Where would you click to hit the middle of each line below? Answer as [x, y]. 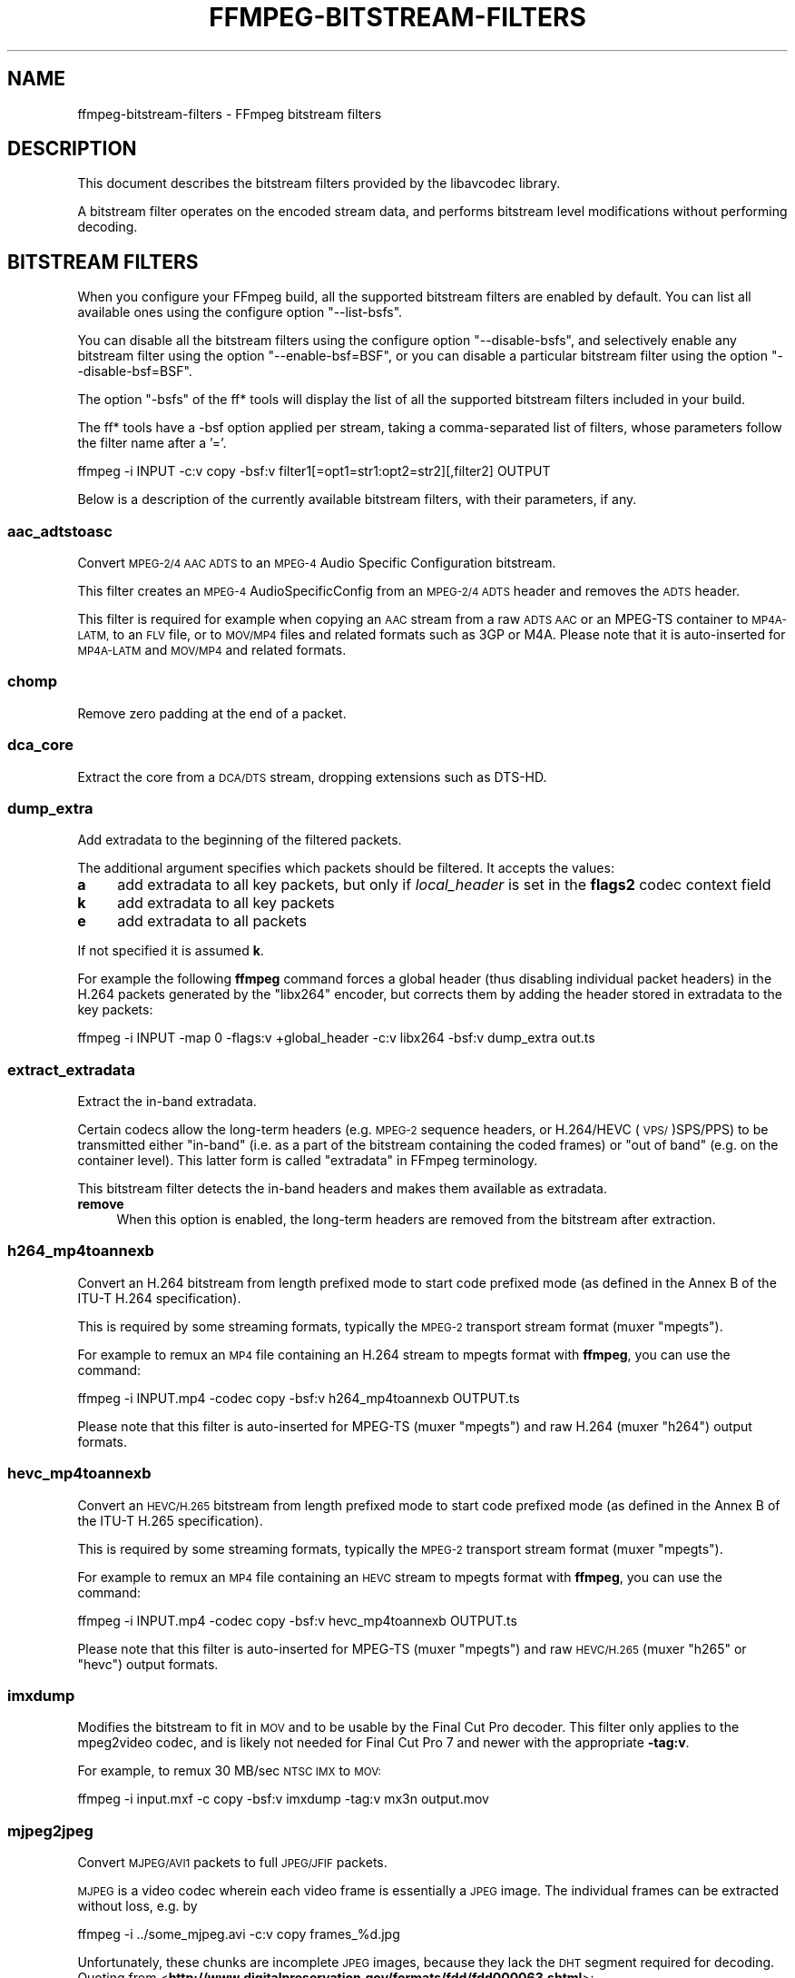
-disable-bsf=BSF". [135, 371]
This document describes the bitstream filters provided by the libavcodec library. [319, 183]
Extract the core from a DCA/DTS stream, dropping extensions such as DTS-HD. [312, 776]
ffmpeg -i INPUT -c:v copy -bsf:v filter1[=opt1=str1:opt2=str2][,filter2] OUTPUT [314, 471]
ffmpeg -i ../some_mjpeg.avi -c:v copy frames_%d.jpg [239, 1934]
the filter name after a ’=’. [152, 443]
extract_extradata [71, 1069]
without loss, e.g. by [137, 1906]
